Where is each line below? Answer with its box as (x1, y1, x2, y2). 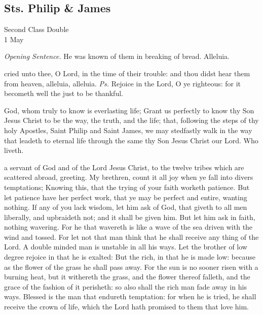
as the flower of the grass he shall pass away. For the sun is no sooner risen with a (4, 261, 258, 272)
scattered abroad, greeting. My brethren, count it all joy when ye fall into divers (4, 172, 253, 182)
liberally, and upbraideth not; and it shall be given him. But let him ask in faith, (4, 211, 255, 222)
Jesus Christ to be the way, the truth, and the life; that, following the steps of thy (4, 115, 259, 125)
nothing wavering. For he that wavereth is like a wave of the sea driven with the (4, 222, 253, 232)
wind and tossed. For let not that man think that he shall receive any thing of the (4, 231, 259, 242)
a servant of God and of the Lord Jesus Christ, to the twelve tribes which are (4, 162, 244, 172)
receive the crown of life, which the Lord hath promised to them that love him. (4, 301, 249, 312)
